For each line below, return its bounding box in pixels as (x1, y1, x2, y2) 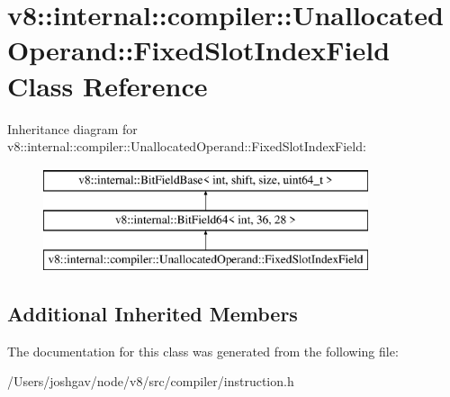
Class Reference (7, 67, 208, 104)
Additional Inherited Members (7, 300, 298, 328)
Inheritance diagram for (7, 119, 138, 138)
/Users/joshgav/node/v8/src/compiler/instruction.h (7, 372, 294, 391)
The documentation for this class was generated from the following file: (7, 341, 399, 360)
